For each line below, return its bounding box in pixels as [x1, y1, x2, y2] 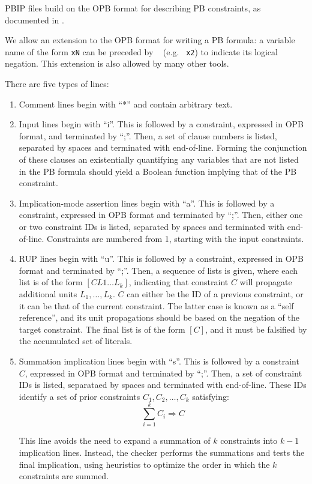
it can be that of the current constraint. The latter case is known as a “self [19, 299, 294, 312]
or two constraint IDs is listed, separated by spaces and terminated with [19, 220, 285, 232]
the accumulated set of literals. [19, 334, 133, 347]
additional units [19, 287, 77, 300]
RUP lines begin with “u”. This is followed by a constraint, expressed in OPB [19, 252, 304, 265]
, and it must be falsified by [205, 322, 307, 335]
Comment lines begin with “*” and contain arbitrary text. [19, 97, 233, 110]
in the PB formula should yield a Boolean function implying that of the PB [19, 165, 297, 177]
